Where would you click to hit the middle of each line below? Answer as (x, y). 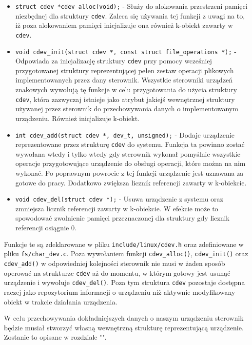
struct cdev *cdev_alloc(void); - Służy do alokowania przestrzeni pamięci (131, 6)
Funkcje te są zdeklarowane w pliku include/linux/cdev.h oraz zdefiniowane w (124, 244)
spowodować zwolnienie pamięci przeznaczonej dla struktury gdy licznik (122, 218)
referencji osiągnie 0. (46, 228)
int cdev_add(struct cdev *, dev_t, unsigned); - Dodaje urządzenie (125, 134)
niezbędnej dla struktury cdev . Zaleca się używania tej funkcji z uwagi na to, (130, 15)
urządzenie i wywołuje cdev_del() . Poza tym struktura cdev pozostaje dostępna (125, 282)
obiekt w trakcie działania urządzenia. (61, 301)
